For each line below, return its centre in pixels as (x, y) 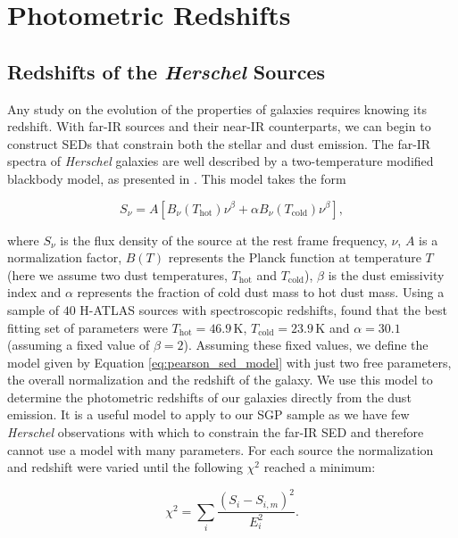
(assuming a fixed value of (79, 345)
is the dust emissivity (386, 274)
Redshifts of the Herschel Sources (167, 71)
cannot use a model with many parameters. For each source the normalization (221, 449)
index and (34, 292)
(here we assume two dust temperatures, (117, 274)
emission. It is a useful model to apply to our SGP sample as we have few (208, 414)
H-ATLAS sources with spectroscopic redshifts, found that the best (263, 309)
